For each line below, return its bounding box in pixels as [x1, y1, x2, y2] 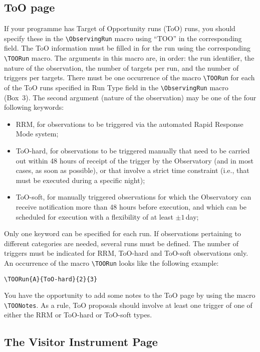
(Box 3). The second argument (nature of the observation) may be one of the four [4, 92, 256, 102]
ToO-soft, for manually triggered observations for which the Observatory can [16, 192, 251, 202]
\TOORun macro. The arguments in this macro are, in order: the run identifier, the [4, 53, 254, 63]
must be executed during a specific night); [16, 174, 145, 185]
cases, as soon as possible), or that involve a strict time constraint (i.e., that [16, 165, 249, 175]
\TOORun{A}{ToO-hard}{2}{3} [4, 275, 98, 283]
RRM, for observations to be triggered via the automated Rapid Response [16, 118, 243, 129]
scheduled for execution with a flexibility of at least [16, 211, 173, 222]
